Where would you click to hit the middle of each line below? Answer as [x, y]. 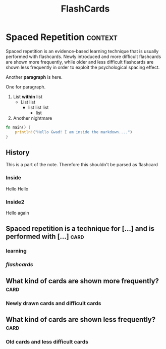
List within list [27, 96]
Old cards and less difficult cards [47, 341]
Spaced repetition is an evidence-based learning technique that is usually [82, 51]
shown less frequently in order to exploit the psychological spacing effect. [83, 67]
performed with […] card [45, 237]
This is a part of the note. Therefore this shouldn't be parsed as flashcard [82, 165]
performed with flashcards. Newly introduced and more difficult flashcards [83, 57]
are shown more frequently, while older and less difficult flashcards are [80, 62]
